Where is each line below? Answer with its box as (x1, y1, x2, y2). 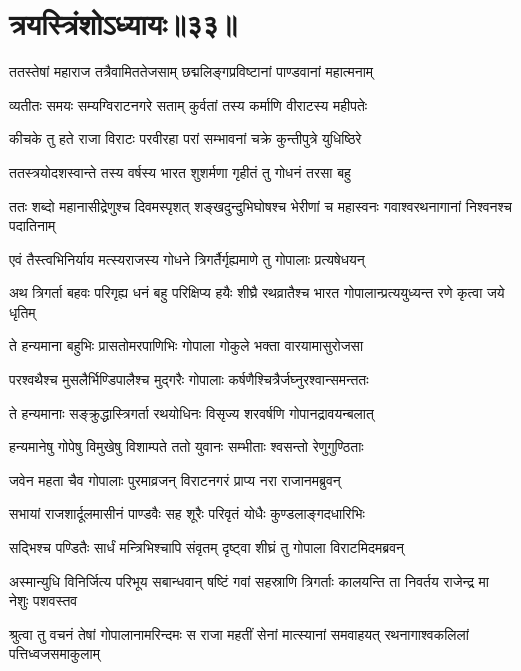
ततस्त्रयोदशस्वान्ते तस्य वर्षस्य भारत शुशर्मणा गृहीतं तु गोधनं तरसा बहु (9, 161, 351, 182)
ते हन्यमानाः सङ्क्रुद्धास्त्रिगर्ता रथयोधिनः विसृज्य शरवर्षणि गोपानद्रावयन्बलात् (9, 402, 374, 423)
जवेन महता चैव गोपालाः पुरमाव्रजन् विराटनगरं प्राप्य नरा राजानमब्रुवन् (9, 469, 341, 490)
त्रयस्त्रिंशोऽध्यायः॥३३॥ (9, 3, 238, 44)
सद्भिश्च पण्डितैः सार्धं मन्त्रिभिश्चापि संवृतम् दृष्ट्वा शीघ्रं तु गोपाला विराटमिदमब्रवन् (9, 537, 404, 558)
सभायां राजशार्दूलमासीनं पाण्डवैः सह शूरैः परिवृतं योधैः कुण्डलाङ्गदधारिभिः (9, 503, 365, 524)
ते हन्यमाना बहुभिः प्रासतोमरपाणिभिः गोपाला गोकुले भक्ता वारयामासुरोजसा (9, 335, 364, 356)
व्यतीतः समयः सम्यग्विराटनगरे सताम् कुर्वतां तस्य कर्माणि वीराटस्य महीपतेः (9, 94, 368, 115)
